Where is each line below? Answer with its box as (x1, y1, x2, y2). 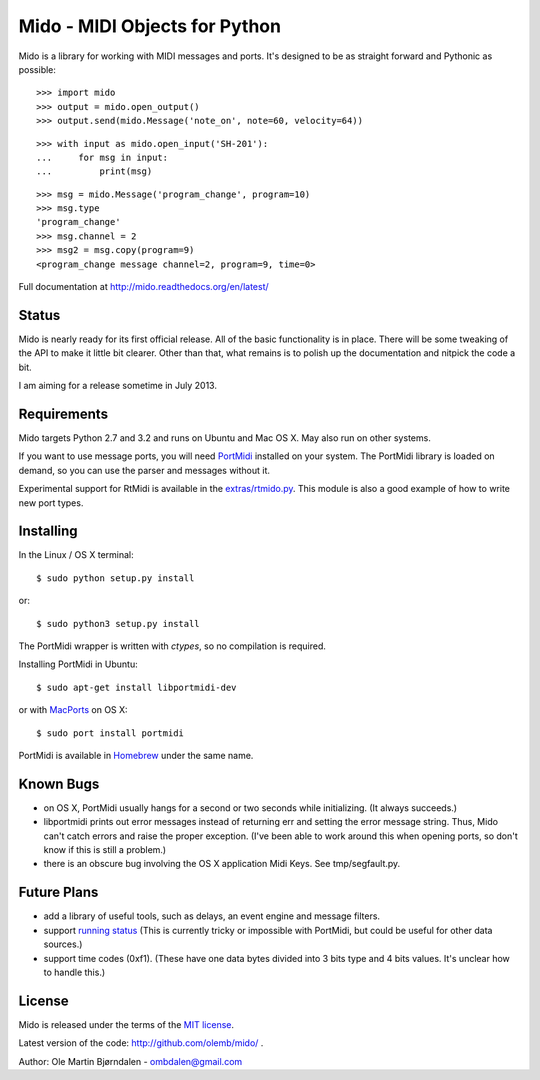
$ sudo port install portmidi (36, 727, 185, 739)
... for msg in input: (36, 151, 169, 163)
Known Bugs (18, 775, 100, 792)
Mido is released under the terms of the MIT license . (18, 1018, 235, 1030)
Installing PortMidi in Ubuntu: (18, 658, 139, 670)
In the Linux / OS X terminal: (18, 549, 134, 561)
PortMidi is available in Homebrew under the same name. (18, 749, 254, 761)
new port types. (18, 496, 84, 509)
